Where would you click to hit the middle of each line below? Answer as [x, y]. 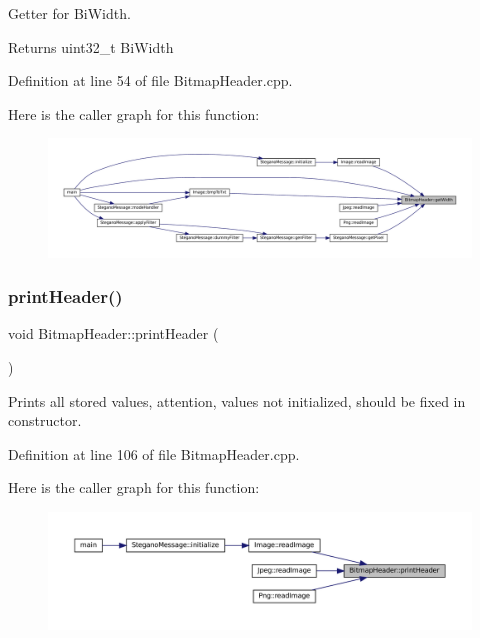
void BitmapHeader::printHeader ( [113, 333]
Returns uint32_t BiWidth [91, 46]
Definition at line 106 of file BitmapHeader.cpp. [154, 453]
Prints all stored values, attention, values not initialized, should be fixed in [237, 400]
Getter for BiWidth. [69, 13]
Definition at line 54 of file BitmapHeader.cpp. [150, 80]
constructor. [45, 420]
